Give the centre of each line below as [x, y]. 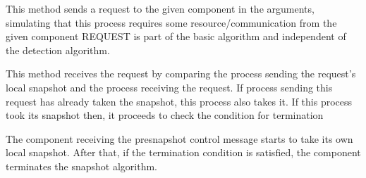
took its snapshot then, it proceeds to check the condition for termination [165, 115]
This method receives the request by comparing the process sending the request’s [181, 74]
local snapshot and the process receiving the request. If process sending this [169, 87]
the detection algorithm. [58, 50]
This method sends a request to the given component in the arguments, [160, 8]
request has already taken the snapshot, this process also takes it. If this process [179, 101]
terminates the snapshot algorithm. [81, 166]
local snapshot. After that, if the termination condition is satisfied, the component [183, 152]
